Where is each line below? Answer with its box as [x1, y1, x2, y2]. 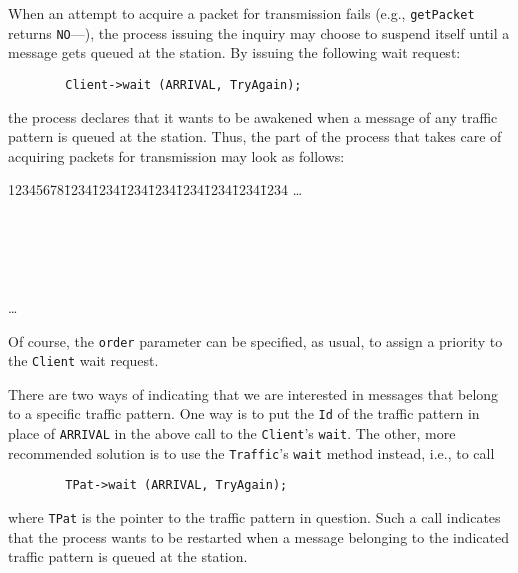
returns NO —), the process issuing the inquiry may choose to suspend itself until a [8, 22, 510, 43]
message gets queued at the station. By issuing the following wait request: [8, 42, 461, 63]
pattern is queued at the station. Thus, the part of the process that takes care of [8, 126, 502, 147]
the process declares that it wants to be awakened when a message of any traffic [8, 106, 498, 127]
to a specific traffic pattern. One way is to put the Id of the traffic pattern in [8, 403, 480, 424]
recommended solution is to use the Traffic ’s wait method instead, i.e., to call [8, 442, 495, 463]
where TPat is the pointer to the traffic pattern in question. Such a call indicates [8, 507, 501, 528]
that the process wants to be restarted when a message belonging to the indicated [8, 526, 510, 547]
